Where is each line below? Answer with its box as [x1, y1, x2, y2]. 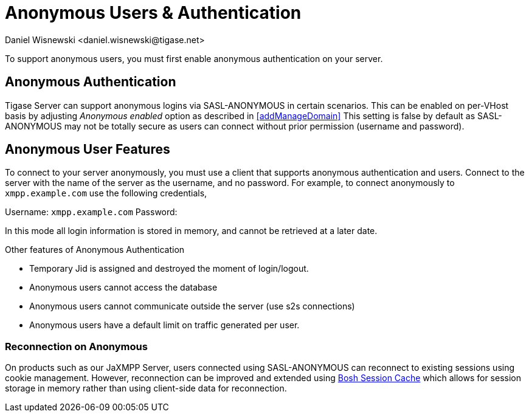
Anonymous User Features [5, 142, 170, 157]
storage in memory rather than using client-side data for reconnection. [5, 383, 287, 394]
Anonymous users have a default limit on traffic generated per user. [29, 320, 300, 331]
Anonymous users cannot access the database [29, 282, 218, 293]
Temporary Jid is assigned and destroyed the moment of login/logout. [29, 263, 309, 274]
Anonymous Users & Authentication [5, 2, 302, 23]
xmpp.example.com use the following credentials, [5, 188, 207, 199]
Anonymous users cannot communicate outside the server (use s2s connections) [29, 301, 355, 312]
